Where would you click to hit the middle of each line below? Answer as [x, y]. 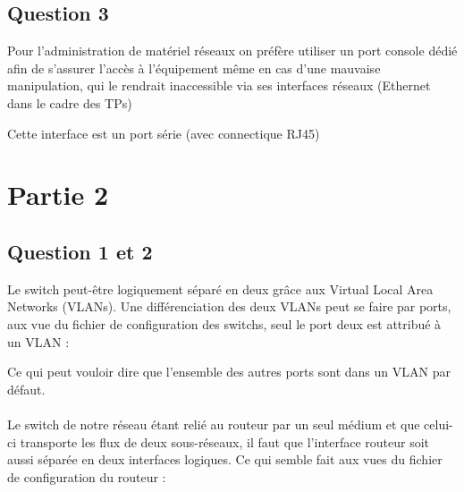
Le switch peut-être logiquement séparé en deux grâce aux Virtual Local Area [220, 288]
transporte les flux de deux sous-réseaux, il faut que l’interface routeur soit [225, 441]
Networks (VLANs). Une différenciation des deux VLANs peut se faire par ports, [229, 306]
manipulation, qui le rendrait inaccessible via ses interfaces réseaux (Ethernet [219, 85]
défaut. [26, 389]
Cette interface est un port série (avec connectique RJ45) [164, 133]
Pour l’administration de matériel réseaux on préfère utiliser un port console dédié [232, 51]
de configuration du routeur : [87, 476]
